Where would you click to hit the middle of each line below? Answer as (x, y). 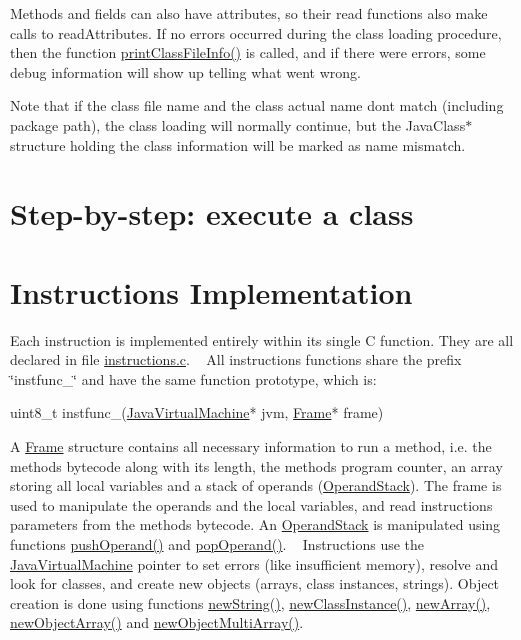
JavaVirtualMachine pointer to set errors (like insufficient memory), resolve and (254, 563)
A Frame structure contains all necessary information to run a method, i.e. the (251, 446)
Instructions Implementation (211, 291)
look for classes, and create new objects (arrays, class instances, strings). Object (255, 583)
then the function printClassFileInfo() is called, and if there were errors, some (248, 52)
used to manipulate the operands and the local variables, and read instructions (251, 504)
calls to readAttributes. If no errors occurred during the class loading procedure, (256, 32)
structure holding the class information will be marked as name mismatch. (238, 144)
